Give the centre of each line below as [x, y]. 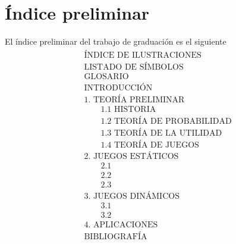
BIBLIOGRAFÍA [116, 237]
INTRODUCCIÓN [118, 88]
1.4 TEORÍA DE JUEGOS [150, 145]
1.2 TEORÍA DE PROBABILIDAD [166, 121]
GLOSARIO [106, 76]
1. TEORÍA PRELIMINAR [134, 100]
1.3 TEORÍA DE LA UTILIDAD [161, 133]
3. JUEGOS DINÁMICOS [132, 197]
